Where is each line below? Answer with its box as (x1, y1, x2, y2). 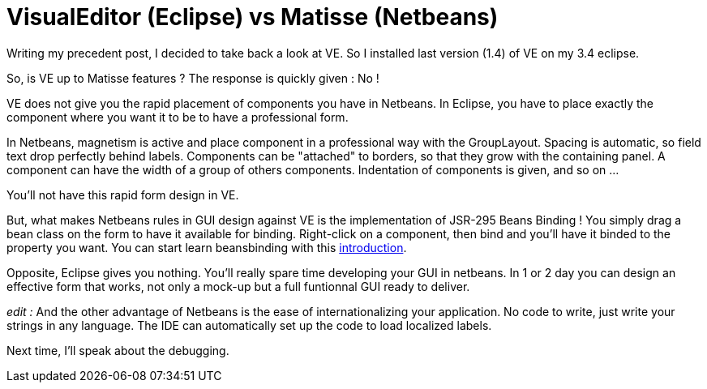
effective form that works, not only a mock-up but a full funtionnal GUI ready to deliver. (6, 279, 470, 293)
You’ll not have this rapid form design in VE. (6, 187, 239, 202)
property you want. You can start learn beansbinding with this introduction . (6, 240, 407, 254)
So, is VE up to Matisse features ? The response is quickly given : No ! (6, 71, 379, 85)
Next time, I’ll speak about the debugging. (6, 343, 229, 357)
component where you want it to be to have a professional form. (6, 109, 349, 124)
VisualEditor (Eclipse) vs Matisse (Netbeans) (6, 3, 499, 31)
